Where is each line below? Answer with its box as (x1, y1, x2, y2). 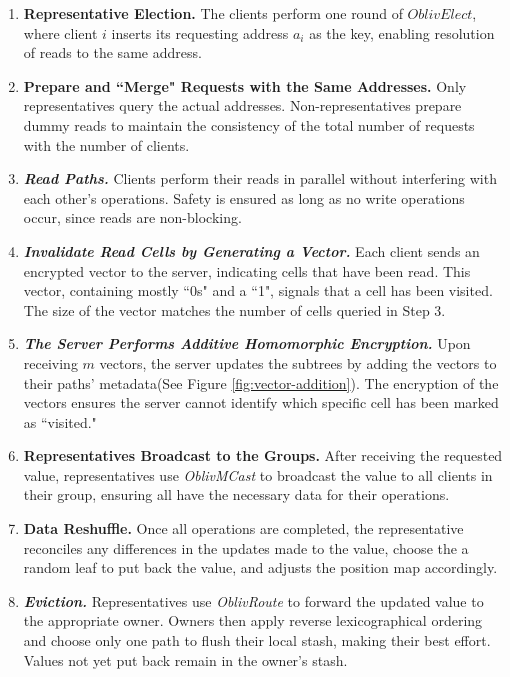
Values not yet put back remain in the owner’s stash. (23, 649, 348, 670)
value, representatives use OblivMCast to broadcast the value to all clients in (23, 464, 493, 485)
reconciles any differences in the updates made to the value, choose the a (23, 537, 469, 558)
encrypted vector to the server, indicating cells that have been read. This (23, 260, 471, 281)
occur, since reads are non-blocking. (23, 207, 242, 228)
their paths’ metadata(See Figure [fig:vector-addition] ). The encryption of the (23, 372, 499, 393)
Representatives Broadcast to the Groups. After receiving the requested (23, 445, 503, 466)
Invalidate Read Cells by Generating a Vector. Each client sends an (23, 240, 480, 261)
